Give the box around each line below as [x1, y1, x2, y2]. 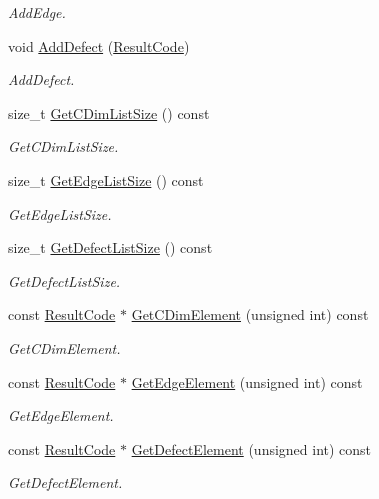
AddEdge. [8, 2, 66, 22]
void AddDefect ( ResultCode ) [8, 35, 190, 56]
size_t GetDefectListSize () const [8, 237, 213, 258]
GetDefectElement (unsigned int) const [131, 438, 372, 459]
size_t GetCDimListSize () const [8, 102, 210, 123]
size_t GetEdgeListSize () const [8, 169, 204, 190]
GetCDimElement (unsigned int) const [131, 304, 369, 325]
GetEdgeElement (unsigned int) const [131, 371, 363, 392]
